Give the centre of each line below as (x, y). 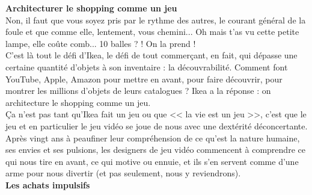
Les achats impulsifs (48, 184)
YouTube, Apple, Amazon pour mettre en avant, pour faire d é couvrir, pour (144, 79)
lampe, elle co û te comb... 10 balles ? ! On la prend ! (101, 43)
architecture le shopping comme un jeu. (78, 102)
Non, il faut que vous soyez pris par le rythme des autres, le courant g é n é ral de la (156, 20)
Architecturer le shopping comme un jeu (91, 8)
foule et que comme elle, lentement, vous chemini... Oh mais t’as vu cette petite (152, 32)
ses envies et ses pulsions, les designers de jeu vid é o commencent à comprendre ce (155, 150)
